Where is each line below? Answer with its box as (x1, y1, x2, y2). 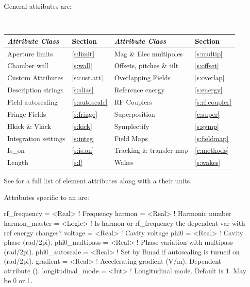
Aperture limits (7, 48, 53, 58)
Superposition (114, 108, 155, 119)
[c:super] (195, 108, 220, 119)
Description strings (7, 85, 64, 95)
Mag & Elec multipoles (114, 48, 183, 58)
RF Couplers (114, 96, 152, 107)
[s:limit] (72, 48, 95, 58)
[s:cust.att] (72, 72, 103, 83)
